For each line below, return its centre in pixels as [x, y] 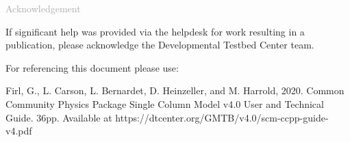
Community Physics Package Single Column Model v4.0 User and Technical [165, 103]
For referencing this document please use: [92, 67]
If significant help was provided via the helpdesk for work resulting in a [155, 31]
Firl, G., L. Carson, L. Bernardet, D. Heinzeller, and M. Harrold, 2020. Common [175, 90]
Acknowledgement [43, 8]
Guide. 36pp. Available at [59, 117]
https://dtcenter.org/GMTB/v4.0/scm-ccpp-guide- [222, 117]
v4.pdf [19, 131]
